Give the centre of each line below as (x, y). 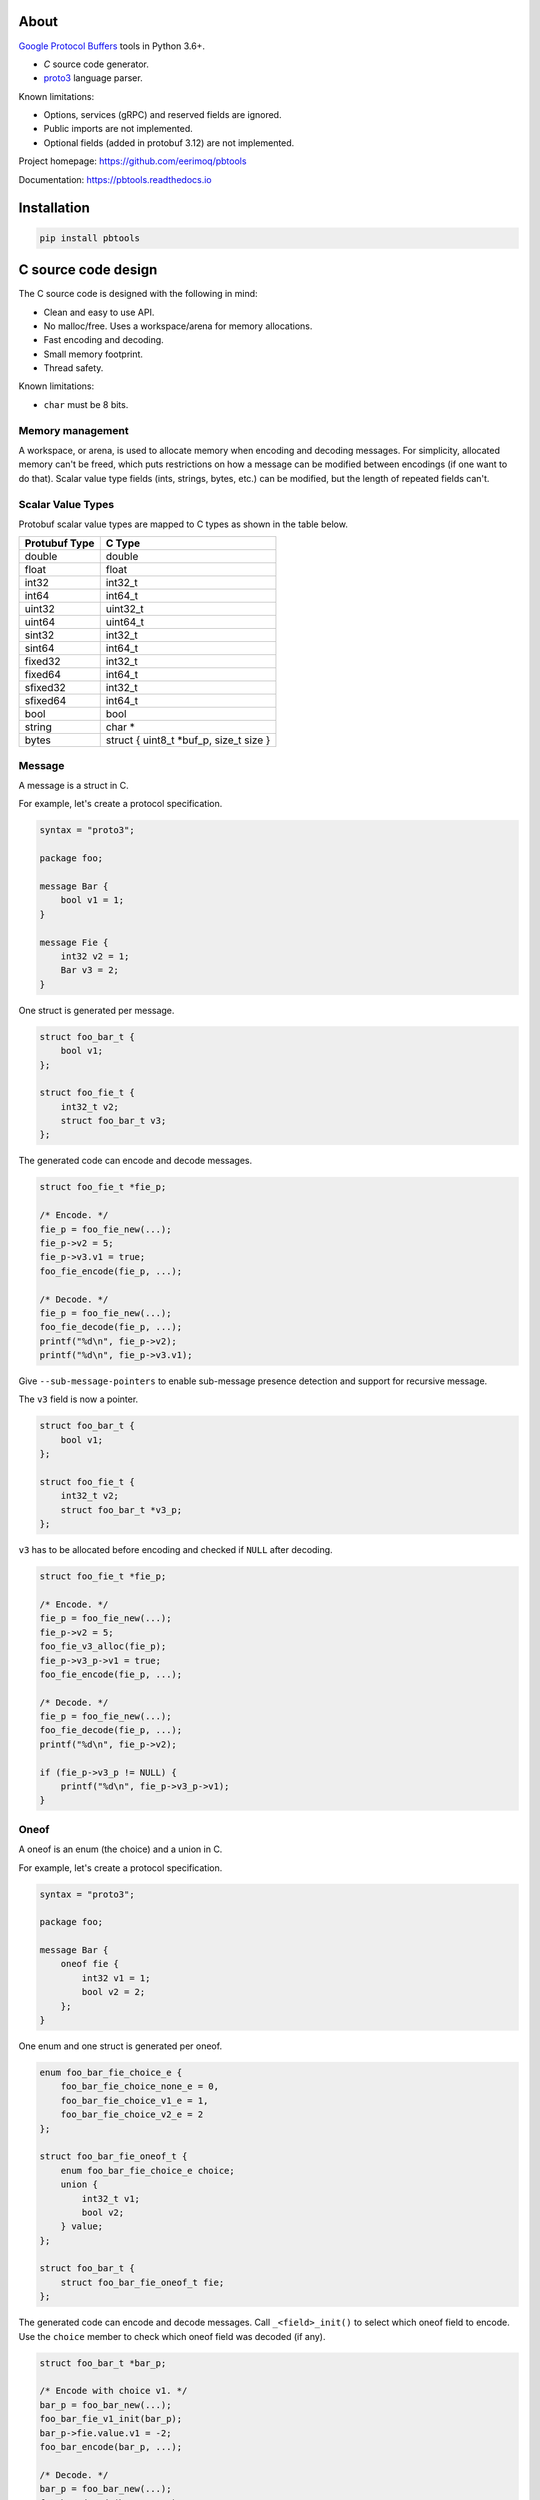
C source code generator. (96, 64)
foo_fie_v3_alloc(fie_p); (103, 1646)
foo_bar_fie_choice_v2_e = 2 (132, 2114)
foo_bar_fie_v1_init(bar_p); (111, 2419)
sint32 (39, 635)
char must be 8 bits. (86, 404)
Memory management (73, 430)
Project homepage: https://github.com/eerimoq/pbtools (132, 161)
